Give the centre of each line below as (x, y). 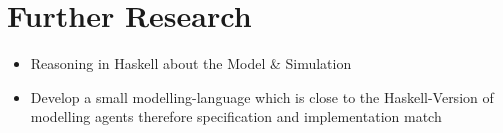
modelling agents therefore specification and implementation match (236, 116)
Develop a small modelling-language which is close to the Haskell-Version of (262, 96)
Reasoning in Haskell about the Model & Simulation (191, 63)
